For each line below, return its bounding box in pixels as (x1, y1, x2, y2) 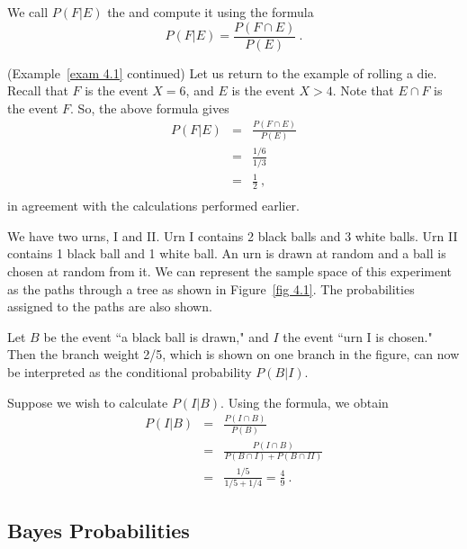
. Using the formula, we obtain (220, 392, 389, 411)
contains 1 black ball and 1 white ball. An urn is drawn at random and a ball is (7, 244, 446, 263)
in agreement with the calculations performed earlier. (7, 196, 300, 215)
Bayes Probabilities (7, 517, 190, 544)
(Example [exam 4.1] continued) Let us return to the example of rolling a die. (7, 63, 437, 82)
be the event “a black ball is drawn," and (43, 327, 269, 346)
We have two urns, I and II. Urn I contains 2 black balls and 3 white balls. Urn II (7, 226, 458, 245)
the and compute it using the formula (107, 3, 314, 21)
